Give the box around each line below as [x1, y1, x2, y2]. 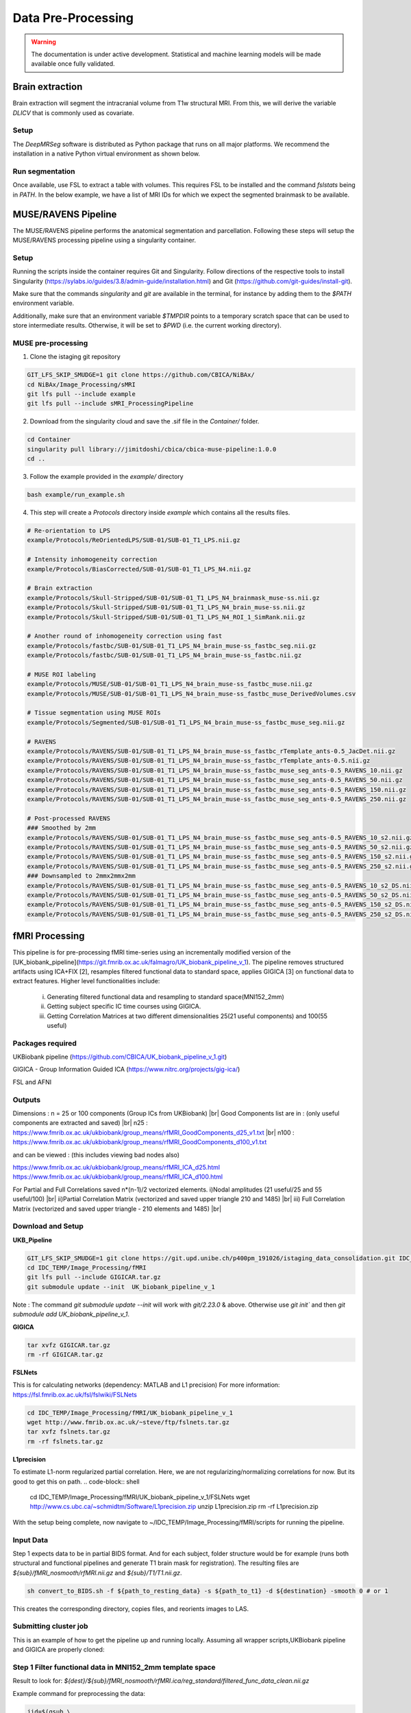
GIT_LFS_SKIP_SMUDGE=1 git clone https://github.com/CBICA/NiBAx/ [27, 371, 255, 379]
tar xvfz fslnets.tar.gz [27, 1428, 111, 1435]
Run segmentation [12, 167, 75, 176]
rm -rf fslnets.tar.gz [27, 1438, 103, 1445]
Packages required [12, 1038, 77, 1048]
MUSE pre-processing [12, 338, 88, 347]
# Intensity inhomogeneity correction [27, 556, 158, 563]
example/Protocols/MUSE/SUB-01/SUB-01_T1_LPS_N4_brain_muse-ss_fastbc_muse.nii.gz [27, 680, 313, 688]
